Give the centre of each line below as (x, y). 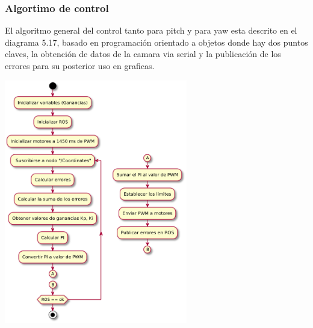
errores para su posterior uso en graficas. (80, 65)
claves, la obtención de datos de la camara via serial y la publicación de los (143, 54)
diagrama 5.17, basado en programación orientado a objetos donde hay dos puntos (156, 42)
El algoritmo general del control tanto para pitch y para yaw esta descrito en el (151, 30)
